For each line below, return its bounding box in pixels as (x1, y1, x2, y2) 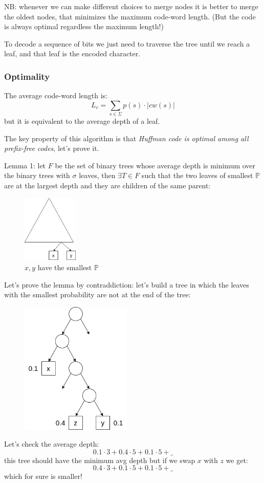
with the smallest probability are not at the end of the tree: (4, 289, 191, 300)
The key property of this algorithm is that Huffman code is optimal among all (4, 133, 249, 143)
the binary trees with (4, 170, 70, 181)
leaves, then (79, 170, 116, 181)
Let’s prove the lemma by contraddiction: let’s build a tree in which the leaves (4, 279, 249, 290)
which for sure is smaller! (4, 471, 82, 481)
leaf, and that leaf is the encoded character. (4, 48, 141, 59)
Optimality (4, 70, 50, 82)
